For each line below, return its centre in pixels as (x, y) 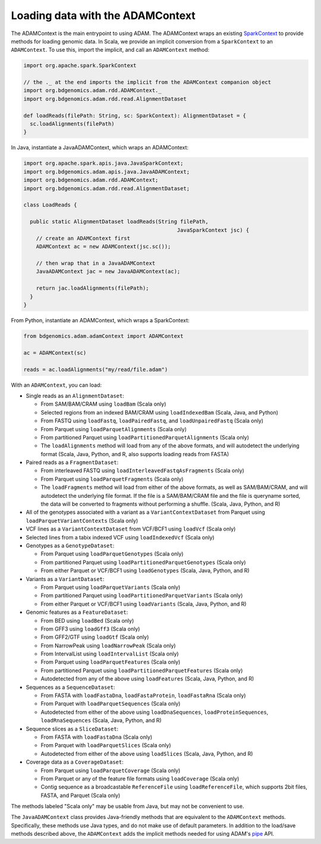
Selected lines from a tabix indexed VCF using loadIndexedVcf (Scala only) (120, 537)
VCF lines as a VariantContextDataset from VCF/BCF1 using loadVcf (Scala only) (131, 529)
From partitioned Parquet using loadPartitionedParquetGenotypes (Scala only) (143, 562)
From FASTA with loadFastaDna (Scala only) (97, 737)
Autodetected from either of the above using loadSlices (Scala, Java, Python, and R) (147, 754)
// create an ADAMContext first (83, 238)
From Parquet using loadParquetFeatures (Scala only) (111, 662)
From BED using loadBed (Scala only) (87, 620)
